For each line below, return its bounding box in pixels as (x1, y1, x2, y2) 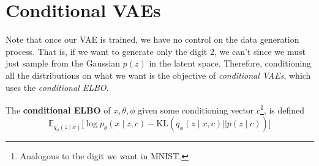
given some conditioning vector (138, 103, 254, 116)
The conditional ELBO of (6, 103, 111, 116)
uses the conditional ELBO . (6, 81, 109, 93)
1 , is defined (260, 102, 305, 116)
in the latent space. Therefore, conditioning (149, 57, 312, 70)
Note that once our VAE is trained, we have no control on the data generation (6, 33, 299, 46)
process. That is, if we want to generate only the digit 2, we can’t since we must (6, 45, 306, 57)
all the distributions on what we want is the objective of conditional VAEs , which (6, 68, 311, 81)
